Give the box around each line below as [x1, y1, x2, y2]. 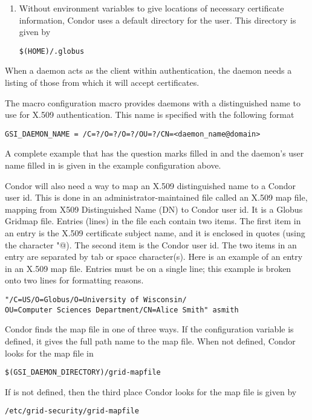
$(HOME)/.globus [19, 47, 85, 56]
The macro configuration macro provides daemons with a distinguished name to [5, 96, 301, 109]
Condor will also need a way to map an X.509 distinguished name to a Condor [5, 179, 296, 192]
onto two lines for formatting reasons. [5, 274, 144, 286]
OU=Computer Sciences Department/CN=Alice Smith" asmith [5, 305, 239, 314]
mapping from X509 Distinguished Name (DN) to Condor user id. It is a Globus [5, 202, 303, 215]
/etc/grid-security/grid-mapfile [5, 407, 139, 416]
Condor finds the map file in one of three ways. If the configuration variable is [5, 323, 294, 335]
